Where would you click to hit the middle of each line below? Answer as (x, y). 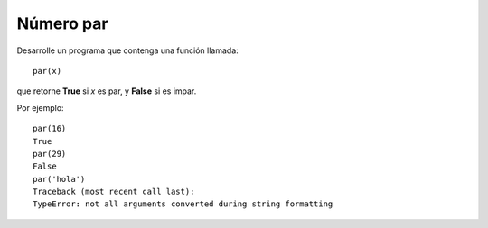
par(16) (50, 129)
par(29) (50, 154)
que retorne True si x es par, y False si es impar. (107, 91)
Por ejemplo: (40, 107)
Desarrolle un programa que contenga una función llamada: (127, 50)
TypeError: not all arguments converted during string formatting (183, 204)
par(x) (47, 71)
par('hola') (59, 179)
